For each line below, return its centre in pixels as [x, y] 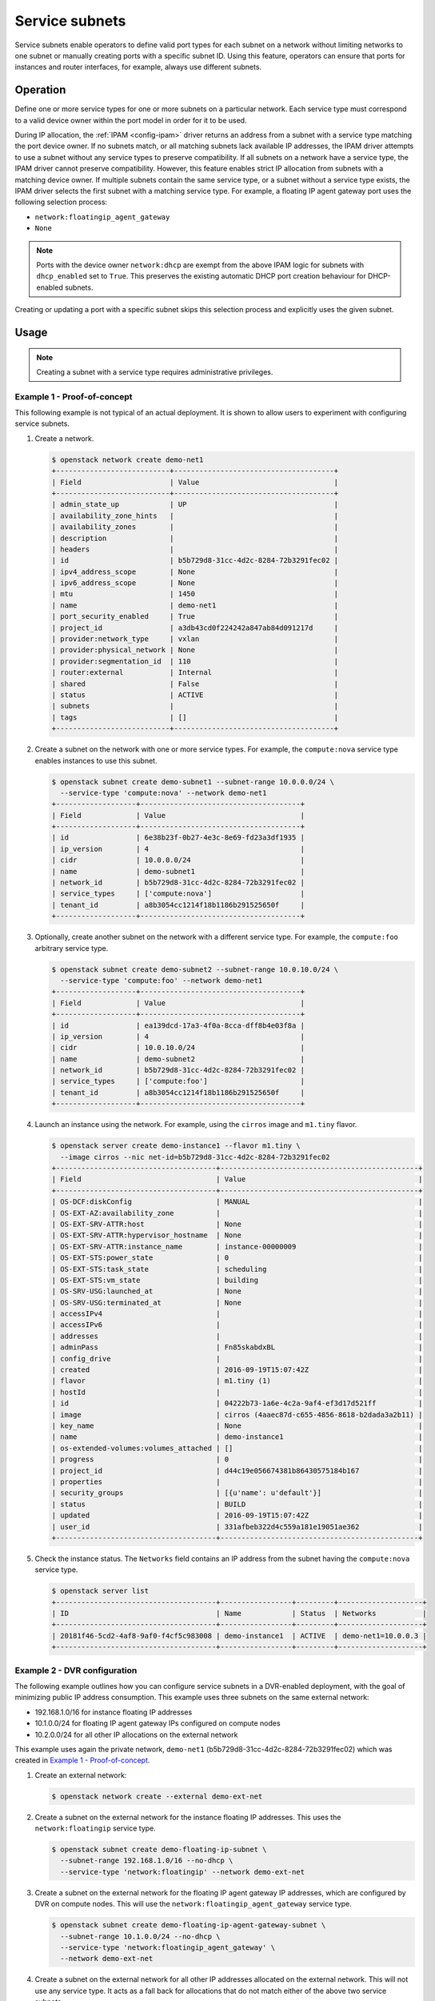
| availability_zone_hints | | [195, 515]
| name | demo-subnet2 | [178, 1059]
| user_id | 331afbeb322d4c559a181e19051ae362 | [237, 1526]
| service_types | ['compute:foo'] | [178, 1081]
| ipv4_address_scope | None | [195, 571]
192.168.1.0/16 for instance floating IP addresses [114, 1712]
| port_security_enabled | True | [195, 617]
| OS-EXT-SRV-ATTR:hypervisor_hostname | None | [237, 1235]
